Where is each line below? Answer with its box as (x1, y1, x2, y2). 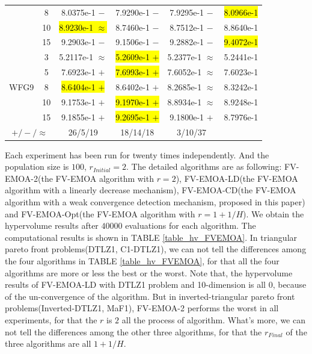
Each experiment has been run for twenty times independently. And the (5, 148, 269, 161)
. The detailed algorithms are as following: (126, 160, 282, 173)
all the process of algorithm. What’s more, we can (121, 313, 305, 326)
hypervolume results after (5, 219, 99, 232)
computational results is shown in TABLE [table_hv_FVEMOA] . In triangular (5, 231, 298, 243)
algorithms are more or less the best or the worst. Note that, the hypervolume (5, 266, 293, 279)
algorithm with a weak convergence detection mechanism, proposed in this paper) (5, 195, 305, 208)
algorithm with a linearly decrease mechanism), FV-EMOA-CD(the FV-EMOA (5, 184, 296, 196)
